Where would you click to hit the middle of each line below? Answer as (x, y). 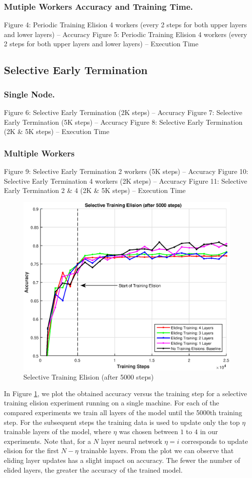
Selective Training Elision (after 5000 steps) (89, 377)
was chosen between (149, 431)
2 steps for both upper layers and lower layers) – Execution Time (101, 44)
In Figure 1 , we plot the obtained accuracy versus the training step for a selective (126, 393)
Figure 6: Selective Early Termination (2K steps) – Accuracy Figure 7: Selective (123, 112)
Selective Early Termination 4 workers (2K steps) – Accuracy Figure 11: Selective (126, 181)
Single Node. (29, 94)
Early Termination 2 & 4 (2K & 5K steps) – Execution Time (95, 190)
